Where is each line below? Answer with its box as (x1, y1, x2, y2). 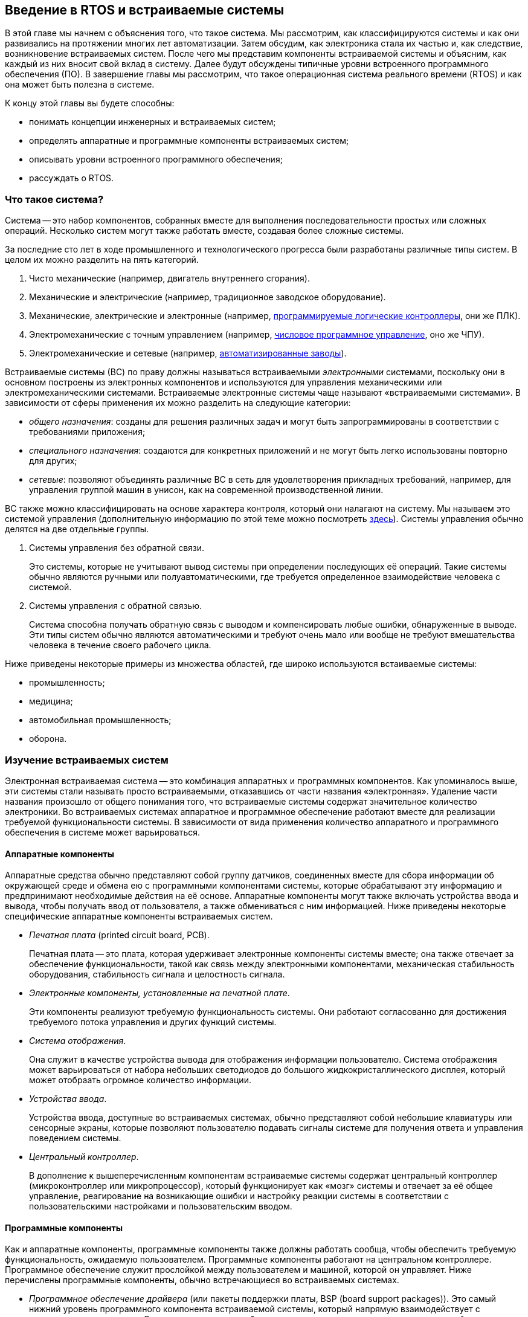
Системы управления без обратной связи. (29, 543, 205, 553)
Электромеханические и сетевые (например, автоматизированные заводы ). (29, 348, 347, 359)
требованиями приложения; (29, 427, 146, 437)
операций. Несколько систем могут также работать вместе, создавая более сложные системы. (5, 225, 404, 236)
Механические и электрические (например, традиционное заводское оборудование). (29, 292, 386, 303)
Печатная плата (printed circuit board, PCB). (29, 930, 210, 941)
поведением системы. (29, 1133, 121, 1144)
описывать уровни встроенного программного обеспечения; (29, 154, 283, 165)
